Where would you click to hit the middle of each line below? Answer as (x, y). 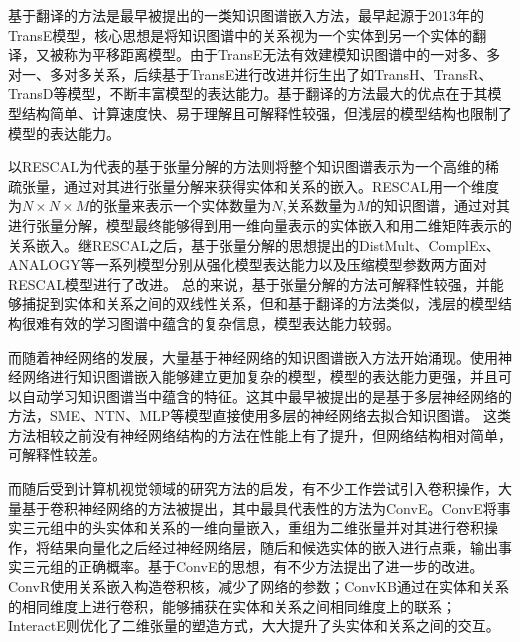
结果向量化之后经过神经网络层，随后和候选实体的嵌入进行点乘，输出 (273, 546)
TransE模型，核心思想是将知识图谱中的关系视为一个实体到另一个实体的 (240, 34)
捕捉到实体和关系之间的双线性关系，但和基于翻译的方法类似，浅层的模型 (259, 303)
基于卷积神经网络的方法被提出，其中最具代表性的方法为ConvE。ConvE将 (259, 507)
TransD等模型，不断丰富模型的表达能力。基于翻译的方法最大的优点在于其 (248, 93)
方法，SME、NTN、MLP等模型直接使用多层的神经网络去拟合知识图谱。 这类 (260, 415)
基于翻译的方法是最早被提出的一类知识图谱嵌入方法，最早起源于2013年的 (246, 15)
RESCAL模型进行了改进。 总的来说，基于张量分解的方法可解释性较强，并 (249, 283)
